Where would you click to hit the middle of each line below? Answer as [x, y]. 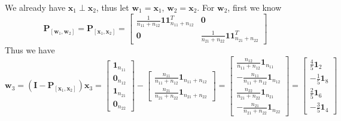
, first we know [255, 7]
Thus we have [30, 50]
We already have [35, 7]
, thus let [112, 7]
